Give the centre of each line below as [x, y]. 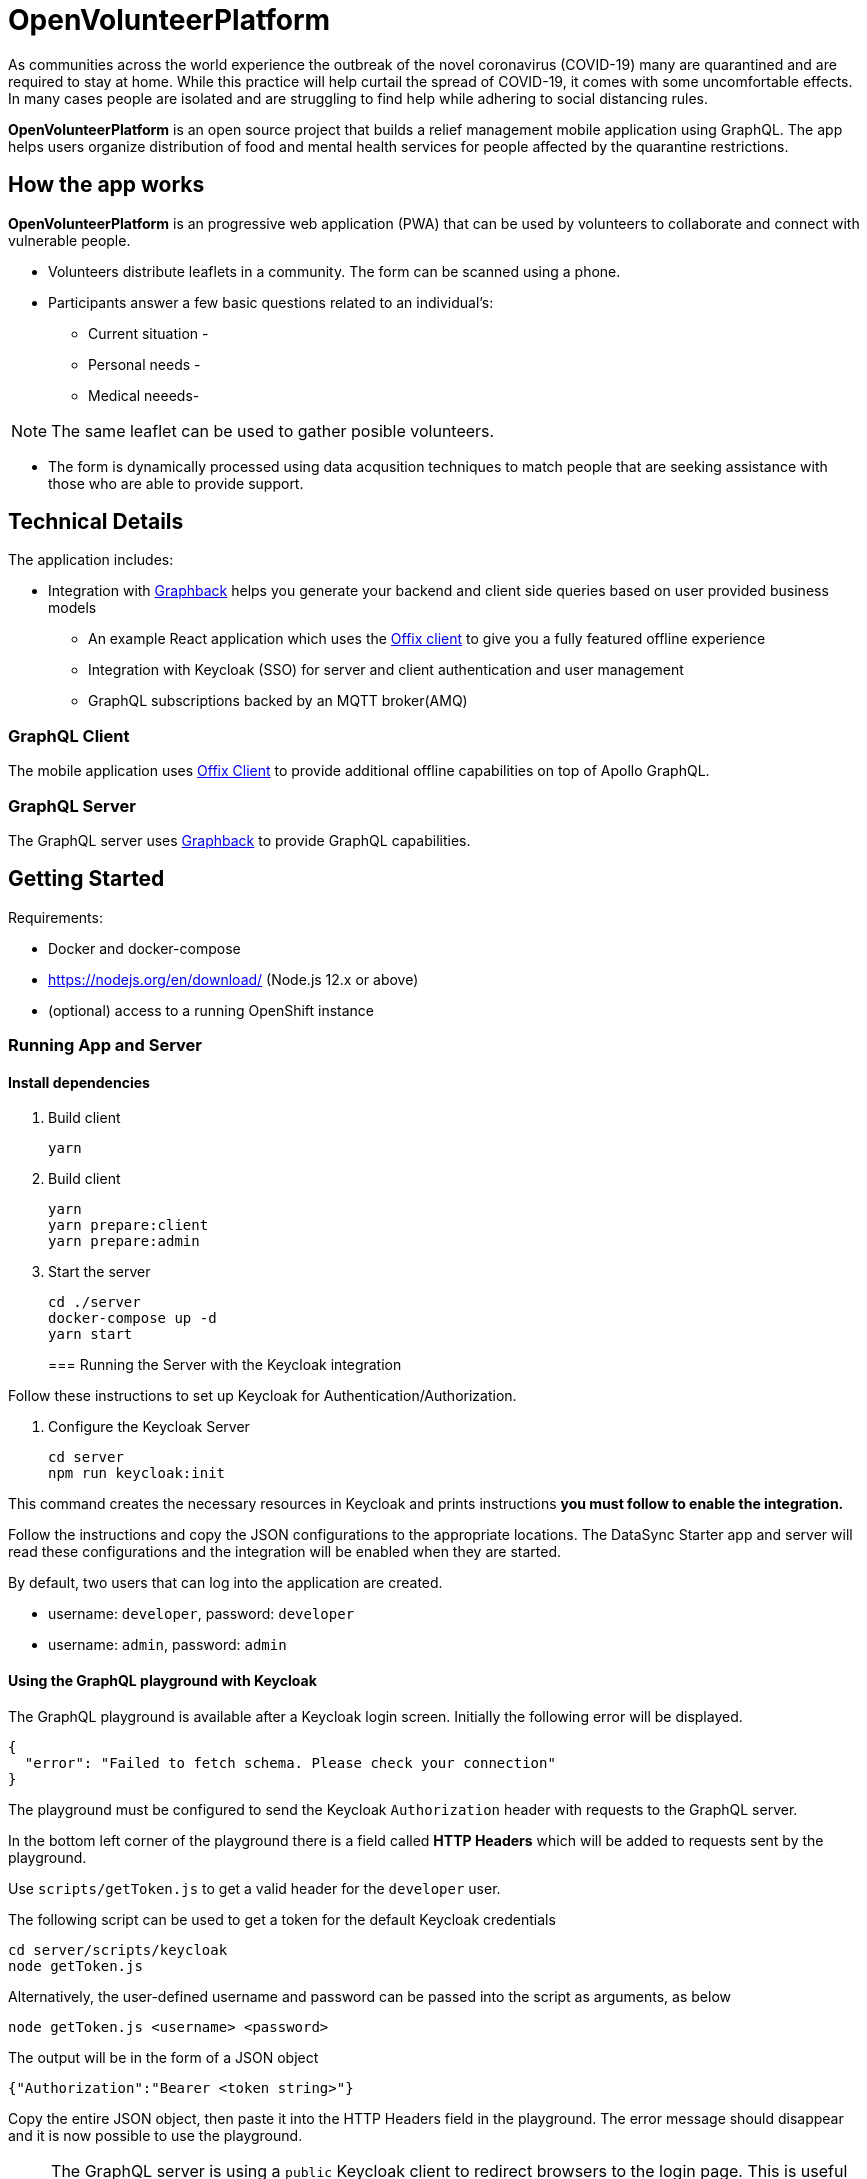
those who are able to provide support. [176, 483]
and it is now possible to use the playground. [155, 2135]
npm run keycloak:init [137, 1473]
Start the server [99, 1272]
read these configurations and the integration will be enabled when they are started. [284, 1552]
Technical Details [96, 522]
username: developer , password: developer [201, 1614]
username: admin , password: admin [167, 1645]
